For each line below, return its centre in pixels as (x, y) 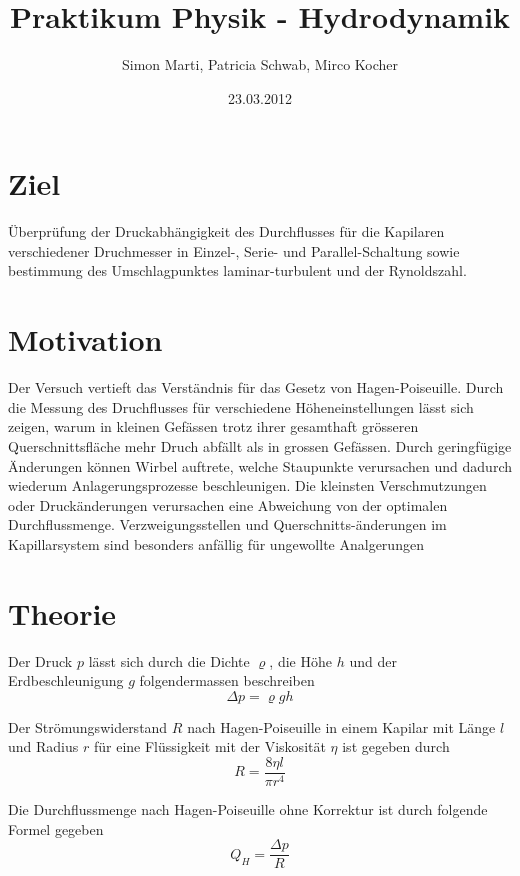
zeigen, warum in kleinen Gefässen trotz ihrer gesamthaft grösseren (213, 426)
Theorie (62, 612)
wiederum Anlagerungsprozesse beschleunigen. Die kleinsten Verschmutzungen (247, 485)
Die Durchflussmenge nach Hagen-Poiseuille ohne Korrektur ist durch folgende (248, 809)
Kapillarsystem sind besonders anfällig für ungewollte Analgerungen (216, 543)
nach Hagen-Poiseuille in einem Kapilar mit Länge (341, 726)
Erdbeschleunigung (66, 680)
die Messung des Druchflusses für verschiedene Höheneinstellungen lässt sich (241, 406)
